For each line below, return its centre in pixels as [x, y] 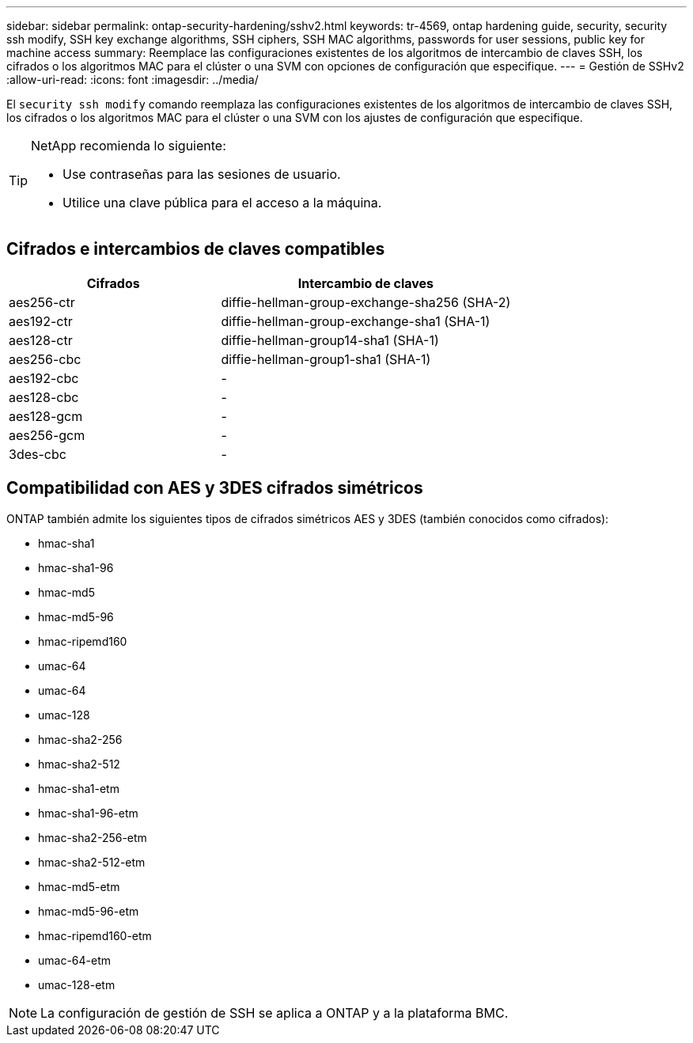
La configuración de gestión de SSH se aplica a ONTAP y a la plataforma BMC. [275, 1013]
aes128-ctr [41, 340]
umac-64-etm [75, 960]
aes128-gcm [46, 416]
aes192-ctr [41, 321]
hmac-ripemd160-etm [95, 935]
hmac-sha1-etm [79, 788]
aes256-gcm [47, 435]
